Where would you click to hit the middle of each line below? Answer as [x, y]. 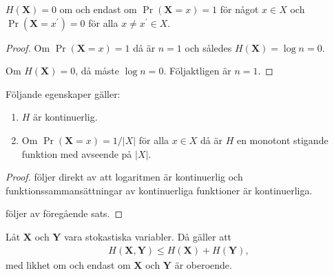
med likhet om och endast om [68, 264]
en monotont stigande [282, 140]
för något [239, 9]
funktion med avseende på [77, 153]
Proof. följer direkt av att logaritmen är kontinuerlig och [124, 177]
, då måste [97, 71]
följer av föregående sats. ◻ [64, 213]
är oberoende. [203, 264]
